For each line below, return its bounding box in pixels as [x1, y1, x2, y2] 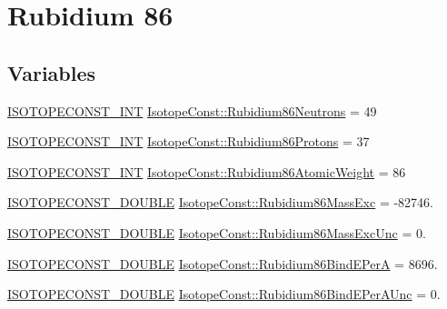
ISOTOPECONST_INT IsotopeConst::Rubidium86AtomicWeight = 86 [7, 162, 406, 181]
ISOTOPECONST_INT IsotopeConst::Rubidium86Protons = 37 [7, 132, 370, 151]
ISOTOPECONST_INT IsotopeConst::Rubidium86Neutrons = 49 [7, 101, 377, 120]
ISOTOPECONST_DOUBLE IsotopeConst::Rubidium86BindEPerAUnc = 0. [7, 284, 441, 304]
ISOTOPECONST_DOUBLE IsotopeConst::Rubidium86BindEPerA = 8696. [7, 254, 438, 273]
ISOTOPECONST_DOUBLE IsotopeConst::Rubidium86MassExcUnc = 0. [7, 223, 426, 242]
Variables [7, 58, 96, 86]
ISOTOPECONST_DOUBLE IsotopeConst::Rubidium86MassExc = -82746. [7, 193, 433, 212]
